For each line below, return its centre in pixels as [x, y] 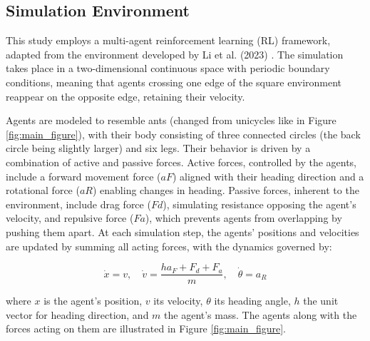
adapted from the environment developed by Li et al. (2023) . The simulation [175, 54]
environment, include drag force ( [78, 204]
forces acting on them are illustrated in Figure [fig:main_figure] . [146, 329]
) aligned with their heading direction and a [268, 176]
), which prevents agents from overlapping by [243, 218]
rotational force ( [43, 190]
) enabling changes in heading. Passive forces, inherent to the [226, 190]
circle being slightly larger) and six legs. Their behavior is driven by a [158, 148]
